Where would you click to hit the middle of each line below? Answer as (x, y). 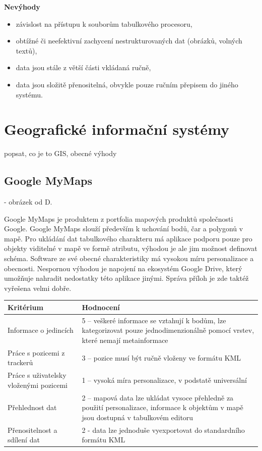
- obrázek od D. (28, 202)
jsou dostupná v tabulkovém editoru (138, 417)
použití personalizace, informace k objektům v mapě (162, 407)
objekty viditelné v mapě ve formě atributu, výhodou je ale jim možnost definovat (131, 248)
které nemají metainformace (125, 340)
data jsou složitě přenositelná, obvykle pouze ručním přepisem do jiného (127, 84)
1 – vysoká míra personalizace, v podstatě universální (164, 380)
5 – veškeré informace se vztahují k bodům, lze (154, 320)
